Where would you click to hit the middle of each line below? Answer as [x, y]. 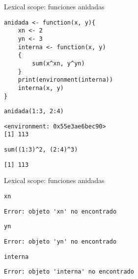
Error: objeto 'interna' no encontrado [69, 272]
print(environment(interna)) [65, 80]
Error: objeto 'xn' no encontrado [60, 211]
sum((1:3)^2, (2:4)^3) [41, 150]
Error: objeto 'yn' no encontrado [60, 242]
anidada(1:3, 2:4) [34, 111]
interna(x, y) [41, 88]
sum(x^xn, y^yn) [58, 63]
